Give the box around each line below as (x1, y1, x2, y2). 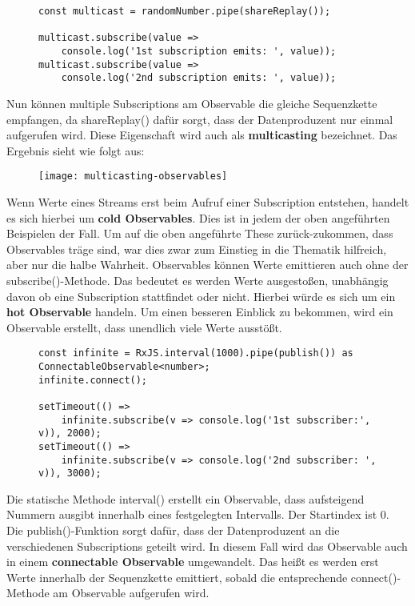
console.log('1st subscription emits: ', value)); (61, 45, 337, 57)
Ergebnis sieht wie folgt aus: (6, 142, 145, 159)
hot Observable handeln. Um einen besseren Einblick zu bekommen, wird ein (6, 303, 393, 320)
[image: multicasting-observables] (38, 171, 228, 183)
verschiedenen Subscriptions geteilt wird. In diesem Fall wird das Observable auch (6, 537, 408, 554)
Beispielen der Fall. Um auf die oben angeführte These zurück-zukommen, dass (6, 225, 393, 242)
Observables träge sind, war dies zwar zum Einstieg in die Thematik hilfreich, (6, 240, 387, 257)
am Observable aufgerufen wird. (53, 584, 209, 601)
